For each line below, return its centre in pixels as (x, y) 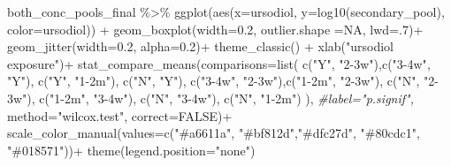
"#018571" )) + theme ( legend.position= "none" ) (131, 150)
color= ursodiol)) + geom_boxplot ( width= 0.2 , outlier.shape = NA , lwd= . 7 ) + (215, 29)
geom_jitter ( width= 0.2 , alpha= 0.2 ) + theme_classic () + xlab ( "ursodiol (201, 46)
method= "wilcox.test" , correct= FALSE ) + (120, 115)
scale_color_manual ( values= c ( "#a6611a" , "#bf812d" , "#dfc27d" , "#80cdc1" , (214, 133)
